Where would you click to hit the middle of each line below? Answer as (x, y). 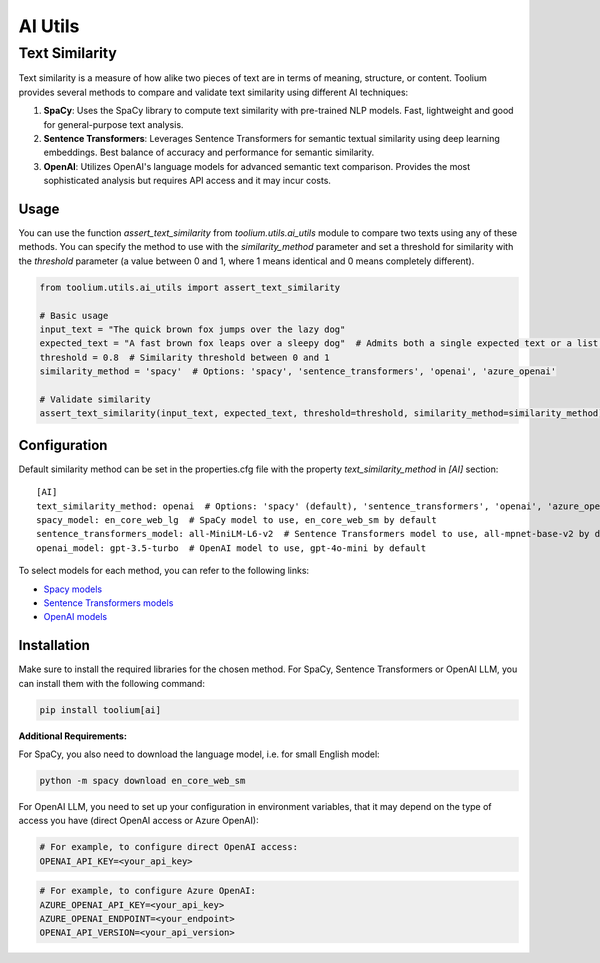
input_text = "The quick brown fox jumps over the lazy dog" (192, 329)
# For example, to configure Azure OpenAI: (148, 891)
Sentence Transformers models (108, 602)
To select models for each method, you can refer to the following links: (164, 571)
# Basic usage (74, 315)
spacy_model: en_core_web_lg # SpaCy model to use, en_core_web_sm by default (236, 519)
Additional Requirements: (72, 736)
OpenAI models (75, 617)
